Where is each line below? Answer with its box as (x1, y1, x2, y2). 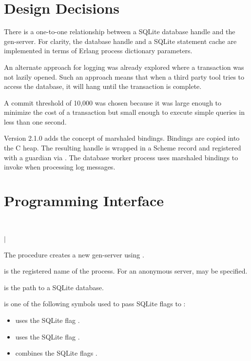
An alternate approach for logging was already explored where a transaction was (4, 62, 244, 72)
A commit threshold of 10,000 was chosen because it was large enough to (4, 97, 222, 107)
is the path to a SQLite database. (4, 282, 104, 292)
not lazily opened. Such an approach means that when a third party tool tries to (4, 71, 245, 82)
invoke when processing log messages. (4, 162, 116, 172)
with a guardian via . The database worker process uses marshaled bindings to (4, 152, 238, 162)
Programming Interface (4, 191, 164, 211)
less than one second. (4, 116, 67, 127)
